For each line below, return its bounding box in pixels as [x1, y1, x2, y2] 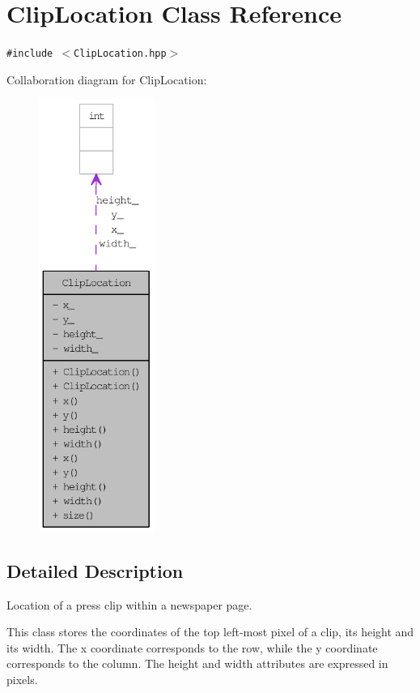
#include [6, 48, 53, 60]
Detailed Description [6, 558, 184, 583]
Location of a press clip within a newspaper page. [6, 596, 252, 613]
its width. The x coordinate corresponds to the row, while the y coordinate [6, 639, 378, 656]
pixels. [6, 670, 38, 687]
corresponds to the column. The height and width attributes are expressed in [6, 655, 388, 672]
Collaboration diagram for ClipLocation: [6, 71, 207, 88]
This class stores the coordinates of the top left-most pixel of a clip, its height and [6, 623, 414, 640]
